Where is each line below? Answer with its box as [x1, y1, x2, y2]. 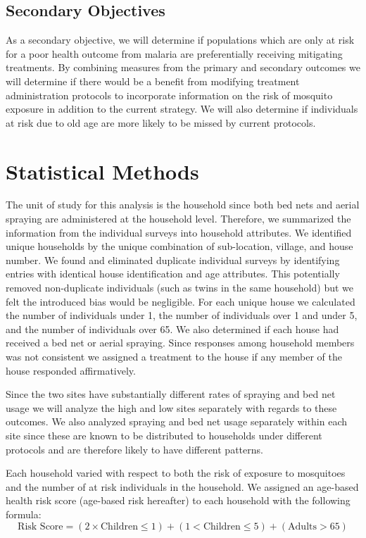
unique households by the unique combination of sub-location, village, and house [6, 239, 353, 254]
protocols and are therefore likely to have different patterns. [6, 442, 263, 456]
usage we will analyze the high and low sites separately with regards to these [6, 400, 337, 415]
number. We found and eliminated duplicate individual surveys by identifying [6, 252, 340, 267]
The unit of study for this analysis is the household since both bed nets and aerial [6, 197, 360, 212]
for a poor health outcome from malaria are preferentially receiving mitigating [6, 46, 343, 61]
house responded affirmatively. [6, 363, 136, 377]
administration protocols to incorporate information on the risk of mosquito [6, 87, 333, 102]
